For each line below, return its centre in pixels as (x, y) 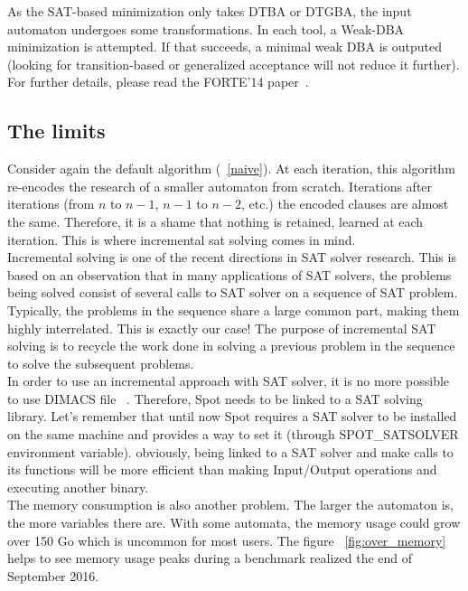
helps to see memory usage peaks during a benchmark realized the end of (210, 558)
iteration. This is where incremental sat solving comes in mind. (182, 239)
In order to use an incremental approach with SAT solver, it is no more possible (229, 381)
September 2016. (53, 575)
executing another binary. (78, 487)
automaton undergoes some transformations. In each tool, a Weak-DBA (206, 28)
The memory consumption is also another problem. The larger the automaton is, (230, 505)
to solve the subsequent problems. (101, 363)
